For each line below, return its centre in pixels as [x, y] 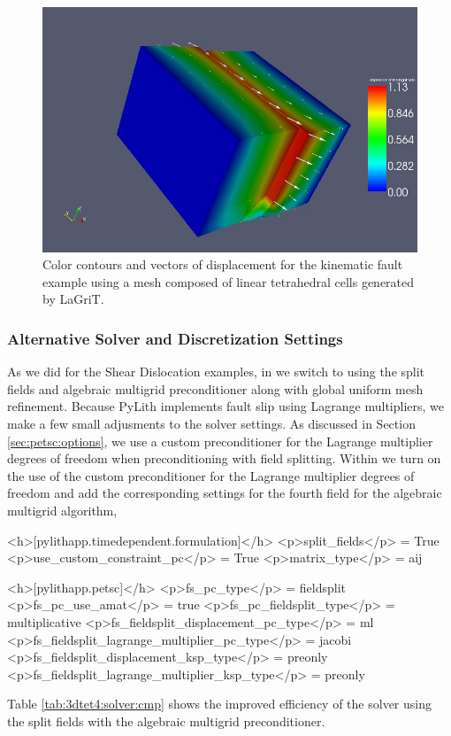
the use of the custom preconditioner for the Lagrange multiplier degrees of [211, 475]
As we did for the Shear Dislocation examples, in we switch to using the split [216, 372]
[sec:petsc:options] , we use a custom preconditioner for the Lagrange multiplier [220, 441]
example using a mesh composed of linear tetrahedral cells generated [229, 281]
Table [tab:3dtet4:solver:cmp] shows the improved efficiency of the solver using [219, 704]
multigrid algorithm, [62, 511]
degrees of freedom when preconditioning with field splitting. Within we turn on [224, 458]
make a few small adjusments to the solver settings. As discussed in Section [211, 424]
